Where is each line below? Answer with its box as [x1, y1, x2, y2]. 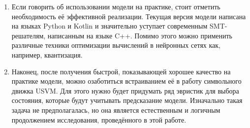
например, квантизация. [11, 49, 83, 60]
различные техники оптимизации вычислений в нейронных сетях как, [11, 40, 221, 50]
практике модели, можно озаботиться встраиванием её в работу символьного [11, 76, 242, 86]
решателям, [11, 30, 46, 40]
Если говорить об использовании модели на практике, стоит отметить [11, 1, 220, 11]
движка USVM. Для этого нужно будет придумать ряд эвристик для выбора [11, 85, 239, 96]
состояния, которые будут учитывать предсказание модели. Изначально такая [11, 95, 243, 105]
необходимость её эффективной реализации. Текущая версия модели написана [11, 11, 246, 21]
